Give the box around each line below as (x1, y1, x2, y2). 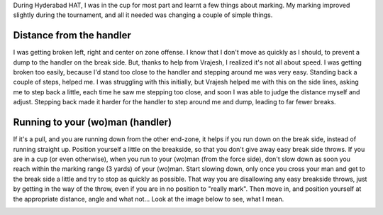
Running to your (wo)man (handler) (13, 116, 172, 128)
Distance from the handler (13, 29, 131, 42)
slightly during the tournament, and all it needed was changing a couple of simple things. (13, 11, 273, 19)
